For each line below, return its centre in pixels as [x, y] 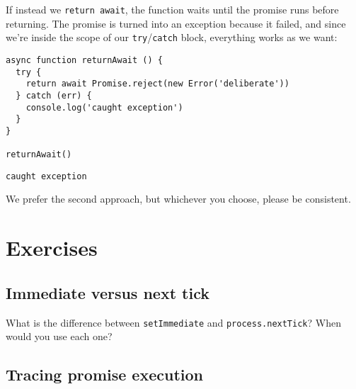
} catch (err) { [54, 95]
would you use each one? [59, 336]
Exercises [52, 248]
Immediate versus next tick [108, 292]
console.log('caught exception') [104, 107]
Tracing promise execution [104, 374]
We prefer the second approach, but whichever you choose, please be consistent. [178, 199]
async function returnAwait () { [84, 60]
